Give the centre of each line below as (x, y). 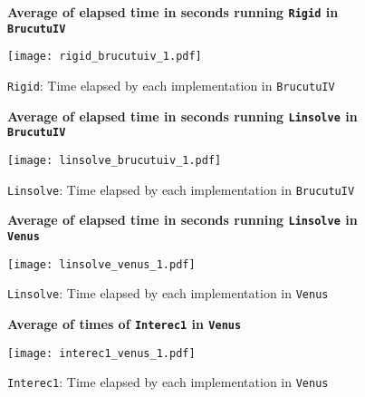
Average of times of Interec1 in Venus (125, 323)
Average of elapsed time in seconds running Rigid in (173, 12)
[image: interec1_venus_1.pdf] (101, 353)
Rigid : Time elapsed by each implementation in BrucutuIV (171, 85)
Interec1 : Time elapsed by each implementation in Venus (168, 382)
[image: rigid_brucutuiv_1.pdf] (105, 57)
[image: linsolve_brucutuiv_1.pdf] (115, 160)
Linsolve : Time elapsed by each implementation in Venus (168, 293)
